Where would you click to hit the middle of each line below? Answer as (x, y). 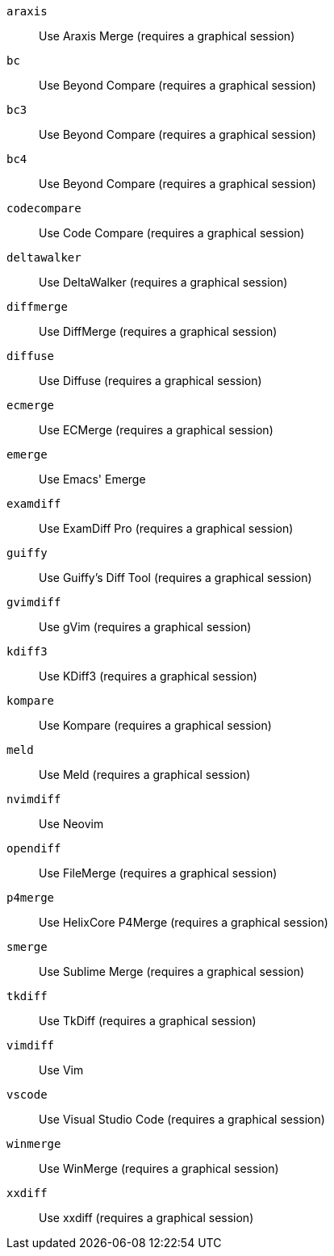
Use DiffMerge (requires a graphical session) (158, 331)
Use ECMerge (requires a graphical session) (156, 430)
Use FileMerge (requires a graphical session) (158, 873)
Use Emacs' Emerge (92, 479)
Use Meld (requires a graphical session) (145, 775)
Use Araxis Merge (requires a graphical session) (167, 36)
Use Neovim (71, 824)
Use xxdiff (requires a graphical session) (146, 1218)
